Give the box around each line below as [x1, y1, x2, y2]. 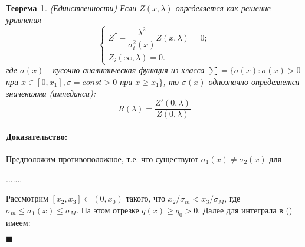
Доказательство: [6, 130, 68, 142]
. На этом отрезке [76, 203, 139, 216]
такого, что [126, 192, 165, 205]
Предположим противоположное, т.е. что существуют [6, 153, 199, 165]
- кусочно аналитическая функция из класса [47, 64, 205, 76]
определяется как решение [175, 2, 271, 14]
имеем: [6, 216, 31, 228]
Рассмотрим [6, 192, 48, 205]
